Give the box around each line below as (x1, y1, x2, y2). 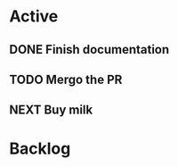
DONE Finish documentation (9, 42, 170, 57)
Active (9, 6, 59, 27)
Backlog (9, 138, 71, 158)
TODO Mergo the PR (9, 71, 123, 87)
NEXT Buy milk (9, 103, 93, 118)
